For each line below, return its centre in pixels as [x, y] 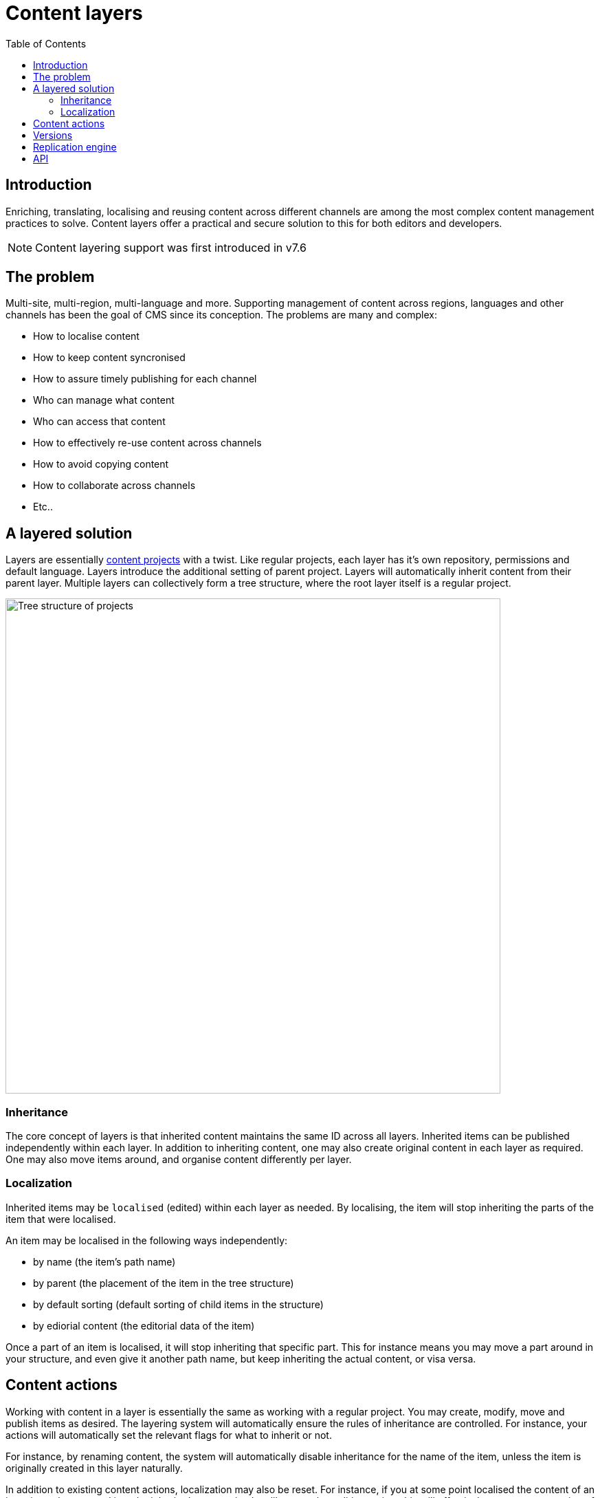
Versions [53, 135]
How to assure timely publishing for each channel [145, 379]
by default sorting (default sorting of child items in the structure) [178, 1304]
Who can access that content [99, 422]
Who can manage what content [104, 400]
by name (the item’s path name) [104, 1261]
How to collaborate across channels [114, 486]
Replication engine [75, 146]
